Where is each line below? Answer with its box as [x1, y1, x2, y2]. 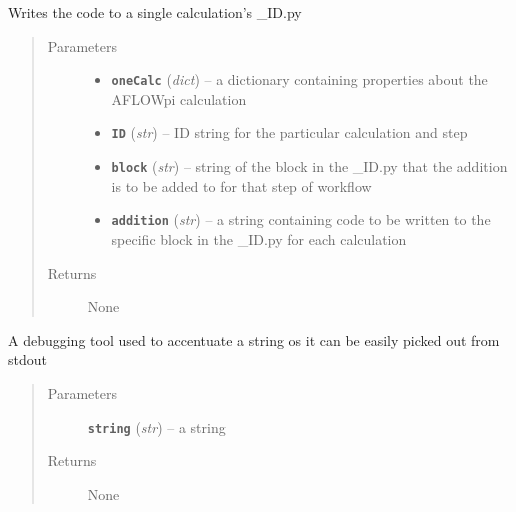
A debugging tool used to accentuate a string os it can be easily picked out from [8, 329, 500, 350]
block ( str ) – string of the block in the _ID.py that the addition [111, 156, 508, 177]
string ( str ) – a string [87, 416, 226, 437]
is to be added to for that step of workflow [111, 175, 372, 196]
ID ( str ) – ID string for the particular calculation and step [111, 122, 468, 143]
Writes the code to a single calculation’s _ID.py [8, 2, 302, 22]
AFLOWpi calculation [111, 88, 247, 109]
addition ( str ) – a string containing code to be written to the [111, 209, 491, 230]
